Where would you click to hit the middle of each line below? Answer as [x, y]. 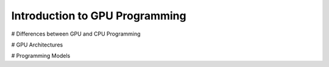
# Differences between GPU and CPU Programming [76, 34]
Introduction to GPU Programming [99, 16]
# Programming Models [41, 56]
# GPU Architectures [37, 45]
